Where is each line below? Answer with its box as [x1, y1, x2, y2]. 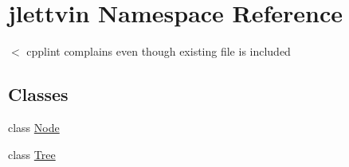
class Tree [8, 146, 56, 162]
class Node [8, 118, 60, 135]
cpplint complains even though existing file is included [26, 43, 291, 60]
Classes [8, 82, 69, 107]
